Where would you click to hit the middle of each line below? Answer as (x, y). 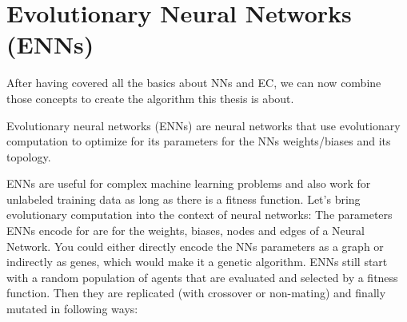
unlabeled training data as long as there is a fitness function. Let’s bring (184, 199)
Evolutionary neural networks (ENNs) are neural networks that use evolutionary (203, 125)
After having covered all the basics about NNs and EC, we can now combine (194, 83)
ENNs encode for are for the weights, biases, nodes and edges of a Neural (186, 231)
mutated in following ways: (72, 309)
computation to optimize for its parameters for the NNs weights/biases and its (199, 141)
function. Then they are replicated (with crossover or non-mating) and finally (196, 293)
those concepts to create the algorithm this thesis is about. (150, 98)
